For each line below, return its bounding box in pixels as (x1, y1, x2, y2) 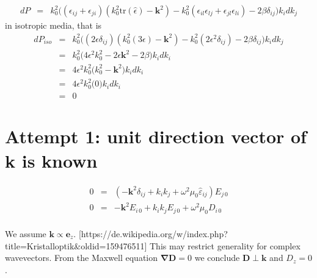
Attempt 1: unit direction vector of (5, 124, 307, 149)
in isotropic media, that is (5, 19, 102, 32)
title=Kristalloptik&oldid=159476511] (5, 239, 147, 252)
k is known (5, 148, 98, 173)
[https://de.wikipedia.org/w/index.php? (78, 227, 228, 240)
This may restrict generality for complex (150, 239, 301, 252)
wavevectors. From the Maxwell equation (5, 251, 158, 264)
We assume (5, 227, 46, 240)
